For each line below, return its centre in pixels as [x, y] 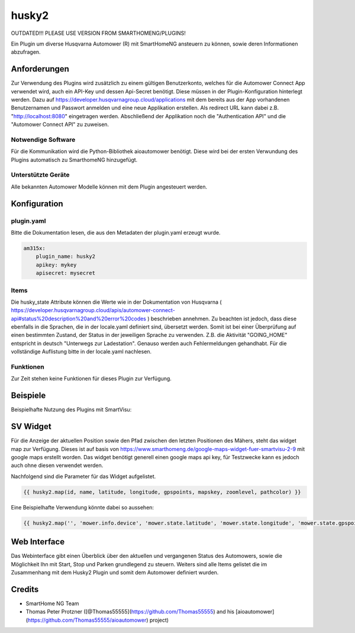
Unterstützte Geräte [41, 175]
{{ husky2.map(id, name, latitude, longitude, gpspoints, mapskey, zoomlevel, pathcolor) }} [162, 492]
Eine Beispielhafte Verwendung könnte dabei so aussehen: [82, 507]
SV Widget [31, 426]
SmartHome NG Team [52, 603]
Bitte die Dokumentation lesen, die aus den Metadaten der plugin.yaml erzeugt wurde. [116, 233]
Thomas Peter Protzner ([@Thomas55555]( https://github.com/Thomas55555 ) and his [130, 612]
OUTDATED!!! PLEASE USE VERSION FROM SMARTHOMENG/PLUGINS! [99, 33]
